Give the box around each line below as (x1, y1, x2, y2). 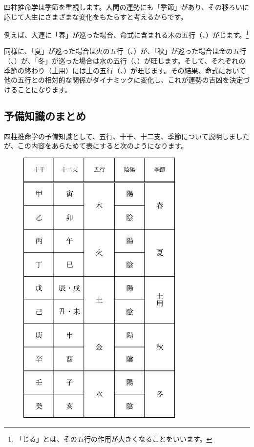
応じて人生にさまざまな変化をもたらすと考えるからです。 (4, 11, 188, 21)
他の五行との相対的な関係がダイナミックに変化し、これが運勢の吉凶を (4, 75, 230, 85)
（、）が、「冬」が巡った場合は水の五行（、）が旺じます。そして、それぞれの (4, 56, 246, 66)
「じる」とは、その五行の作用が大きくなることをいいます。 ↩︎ (15, 433, 212, 444)
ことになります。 (17, 84, 72, 94)
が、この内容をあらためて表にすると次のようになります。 (4, 141, 188, 151)
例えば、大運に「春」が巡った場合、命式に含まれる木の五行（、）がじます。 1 (4, 28, 249, 40)
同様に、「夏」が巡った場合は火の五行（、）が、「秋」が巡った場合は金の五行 (4, 46, 247, 56)
